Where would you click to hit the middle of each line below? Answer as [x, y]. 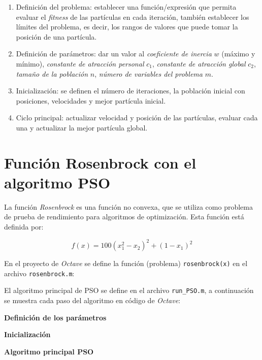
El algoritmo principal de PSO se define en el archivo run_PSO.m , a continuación [129, 290]
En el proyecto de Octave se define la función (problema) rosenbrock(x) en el [126, 263]
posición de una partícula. [56, 36]
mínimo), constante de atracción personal [80, 63]
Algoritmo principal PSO [49, 351]
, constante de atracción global [199, 63]
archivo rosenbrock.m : [39, 273]
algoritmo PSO [57, 182]
